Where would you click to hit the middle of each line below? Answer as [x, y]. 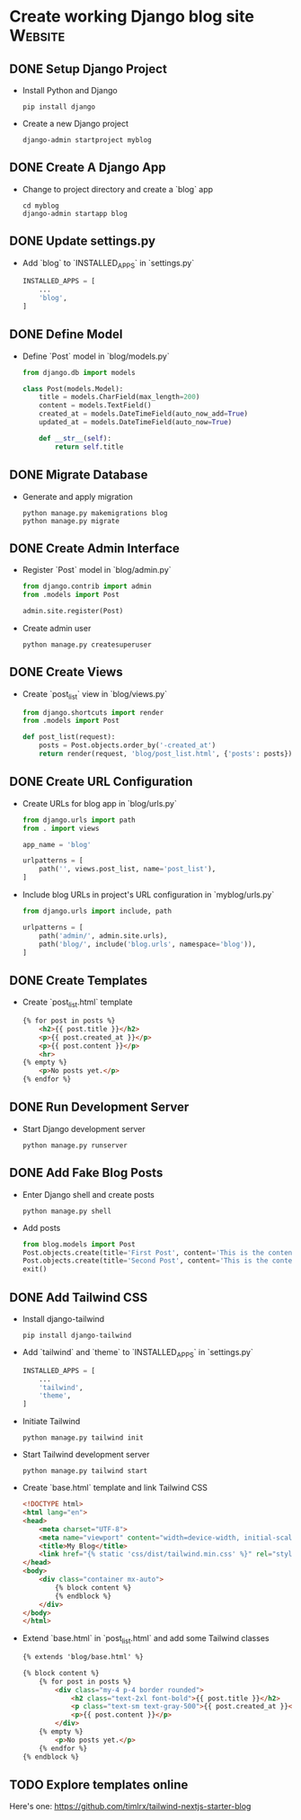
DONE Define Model [66, 335]
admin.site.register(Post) [73, 611]
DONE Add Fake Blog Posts [86, 1173]
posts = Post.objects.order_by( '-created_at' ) [128, 745]
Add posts [41, 1227]
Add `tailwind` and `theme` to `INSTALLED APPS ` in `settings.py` [138, 1353]
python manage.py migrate [71, 521]
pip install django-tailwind [77, 1335]
